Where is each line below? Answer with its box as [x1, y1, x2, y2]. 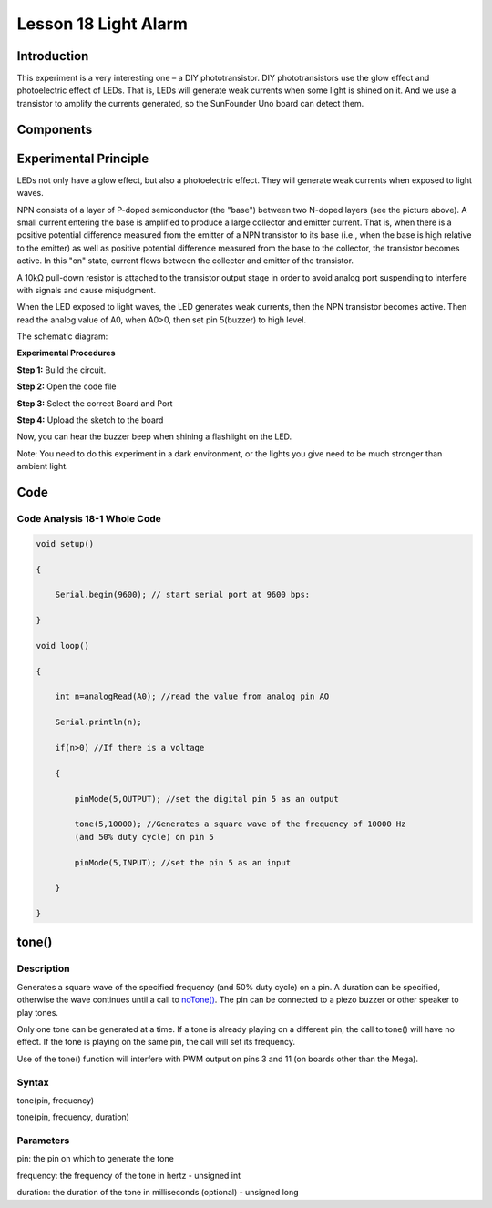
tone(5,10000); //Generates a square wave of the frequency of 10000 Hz [74, 819, 406, 829]
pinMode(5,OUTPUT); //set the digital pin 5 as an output [74, 793, 339, 804]
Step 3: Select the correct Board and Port [16, 397, 173, 409]
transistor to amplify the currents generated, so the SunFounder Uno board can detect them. [16, 97, 364, 108]
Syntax [16, 1076, 49, 1089]
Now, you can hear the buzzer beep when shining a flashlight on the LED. [16, 431, 292, 442]
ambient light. [16, 461, 68, 472]
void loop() [36, 640, 90, 650]
